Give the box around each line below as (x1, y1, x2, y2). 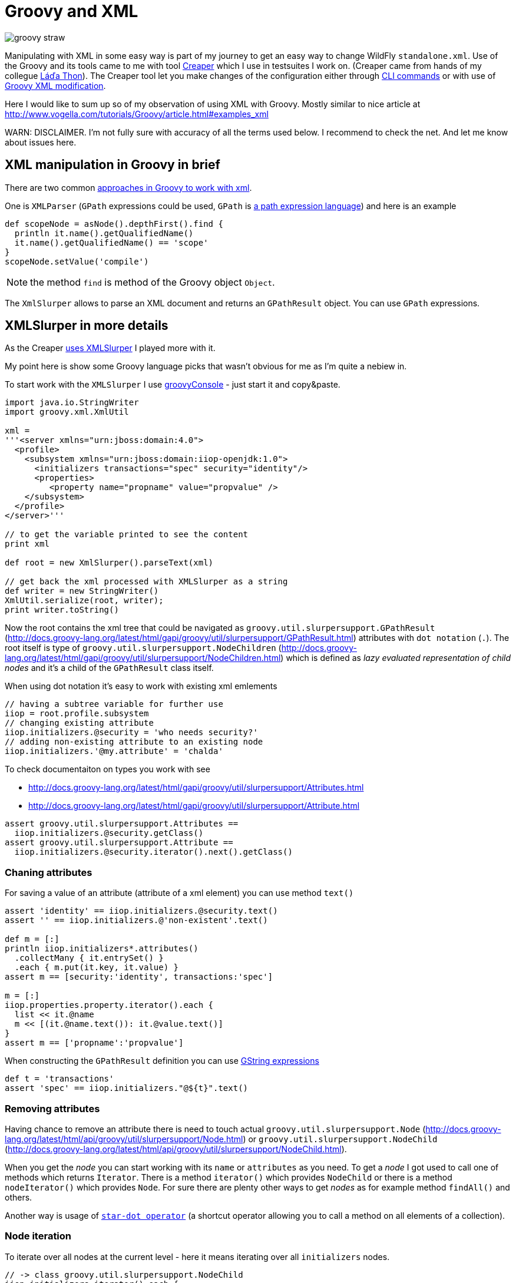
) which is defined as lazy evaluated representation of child (280, 653, 511, 663)
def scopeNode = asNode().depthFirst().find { (5, 219, 223, 229)
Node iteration (5, 1230, 72, 1242)
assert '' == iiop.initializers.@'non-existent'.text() (5, 915, 268, 925)
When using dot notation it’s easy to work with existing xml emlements (5, 681, 277, 692)
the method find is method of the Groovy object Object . (30, 276, 275, 288)
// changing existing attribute (5, 718, 154, 728)
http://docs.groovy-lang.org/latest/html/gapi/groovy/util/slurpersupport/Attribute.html (28, 801, 360, 811)
